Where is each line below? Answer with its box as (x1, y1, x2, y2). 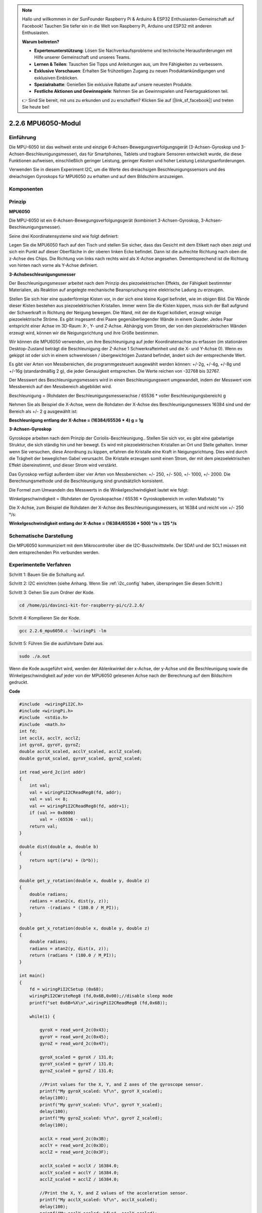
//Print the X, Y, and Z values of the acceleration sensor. (39, 1190, 188, 1196)
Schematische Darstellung (9, 532, 73, 539)
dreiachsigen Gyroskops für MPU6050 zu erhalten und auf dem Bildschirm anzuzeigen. (9, 173, 184, 179)
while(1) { (29, 1014, 55, 1019)
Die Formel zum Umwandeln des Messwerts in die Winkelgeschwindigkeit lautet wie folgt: (9, 487, 189, 492)
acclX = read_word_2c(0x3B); (39, 1136, 109, 1141)
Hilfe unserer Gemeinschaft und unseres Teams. (34, 54, 131, 60)
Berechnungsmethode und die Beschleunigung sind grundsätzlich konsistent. (9, 478, 164, 484)
